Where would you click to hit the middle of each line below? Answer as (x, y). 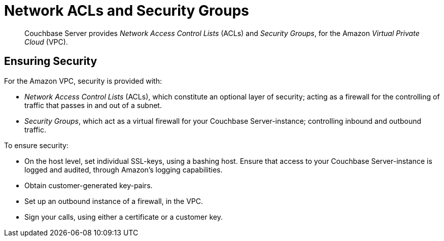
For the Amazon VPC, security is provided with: (83, 81)
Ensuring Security (51, 61)
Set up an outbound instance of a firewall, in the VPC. (114, 201)
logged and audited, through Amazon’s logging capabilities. (124, 169)
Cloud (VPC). (46, 42)
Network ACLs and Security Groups (127, 11)
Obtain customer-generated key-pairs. (89, 185)
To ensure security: (36, 145)
